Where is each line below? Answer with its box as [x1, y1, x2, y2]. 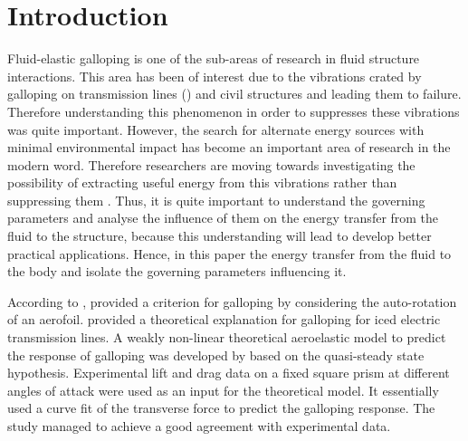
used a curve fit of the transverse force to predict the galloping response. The [7, 398, 435, 417]
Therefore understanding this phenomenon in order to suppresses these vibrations [7, 101, 460, 120]
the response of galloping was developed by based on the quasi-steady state [7, 345, 425, 364]
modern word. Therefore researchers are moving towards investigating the [7, 155, 415, 174]
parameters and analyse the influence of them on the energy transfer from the [7, 208, 439, 227]
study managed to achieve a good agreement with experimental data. [7, 417, 391, 435]
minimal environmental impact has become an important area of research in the [7, 138, 451, 157]
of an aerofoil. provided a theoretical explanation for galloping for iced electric [7, 310, 441, 329]
